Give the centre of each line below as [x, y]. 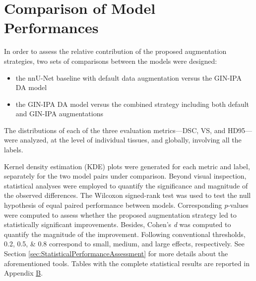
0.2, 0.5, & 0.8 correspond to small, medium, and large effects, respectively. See [124, 244]
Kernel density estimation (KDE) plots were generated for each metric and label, [127, 166]
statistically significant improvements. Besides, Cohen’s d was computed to [118, 224]
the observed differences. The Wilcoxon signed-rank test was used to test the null [128, 195]
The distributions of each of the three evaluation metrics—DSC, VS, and [115, 130]
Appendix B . [24, 273]
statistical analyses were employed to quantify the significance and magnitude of [126, 185]
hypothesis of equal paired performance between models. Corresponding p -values [126, 205]
